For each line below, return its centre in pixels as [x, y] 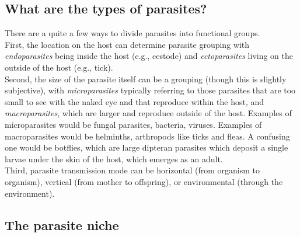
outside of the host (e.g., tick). [59, 67]
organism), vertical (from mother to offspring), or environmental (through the [144, 181]
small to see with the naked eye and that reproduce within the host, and [135, 101]
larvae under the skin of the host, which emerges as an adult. [114, 158]
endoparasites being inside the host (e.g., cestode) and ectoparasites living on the [149, 56]
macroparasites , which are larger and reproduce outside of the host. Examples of [148, 113]
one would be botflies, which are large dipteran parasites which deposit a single [146, 147]
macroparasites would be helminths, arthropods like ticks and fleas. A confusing [147, 136]
